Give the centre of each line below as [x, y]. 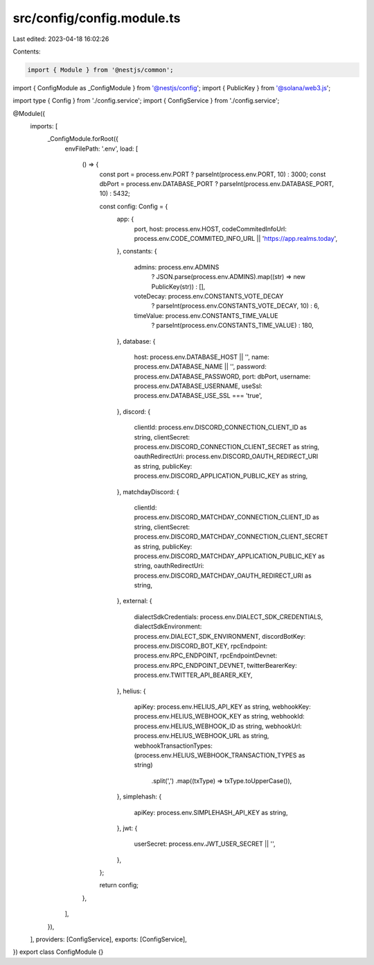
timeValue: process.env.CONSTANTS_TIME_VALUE [206, 315]
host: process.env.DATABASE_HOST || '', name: [202, 357]
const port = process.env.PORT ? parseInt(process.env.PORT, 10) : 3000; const [213, 174]
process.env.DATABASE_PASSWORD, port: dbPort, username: [222, 376]
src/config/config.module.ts [97, 18]
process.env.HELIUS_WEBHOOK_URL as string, [202, 736]
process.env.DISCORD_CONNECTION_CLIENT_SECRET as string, [227, 447]
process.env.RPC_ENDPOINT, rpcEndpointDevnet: [205, 655]
